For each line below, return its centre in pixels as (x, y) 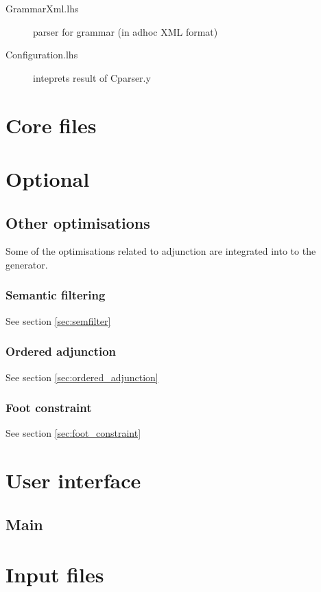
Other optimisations (78, 222)
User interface (73, 480)
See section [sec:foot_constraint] (73, 433)
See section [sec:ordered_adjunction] (82, 377)
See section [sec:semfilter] (58, 320)
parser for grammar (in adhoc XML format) (126, 31)
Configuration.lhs (42, 55)
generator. (27, 264)
